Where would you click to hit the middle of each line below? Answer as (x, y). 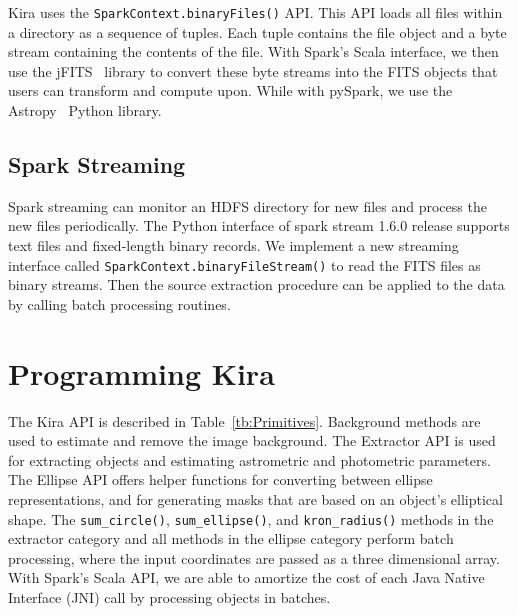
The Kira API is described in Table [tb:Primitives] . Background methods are (244, 420)
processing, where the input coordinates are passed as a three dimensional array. (254, 557)
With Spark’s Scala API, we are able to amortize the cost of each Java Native (246, 577)
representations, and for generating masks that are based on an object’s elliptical (255, 498)
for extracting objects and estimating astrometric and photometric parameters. (249, 459)
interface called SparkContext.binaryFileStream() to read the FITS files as (244, 264)
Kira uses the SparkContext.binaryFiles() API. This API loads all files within (255, 12)
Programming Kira (141, 372)
